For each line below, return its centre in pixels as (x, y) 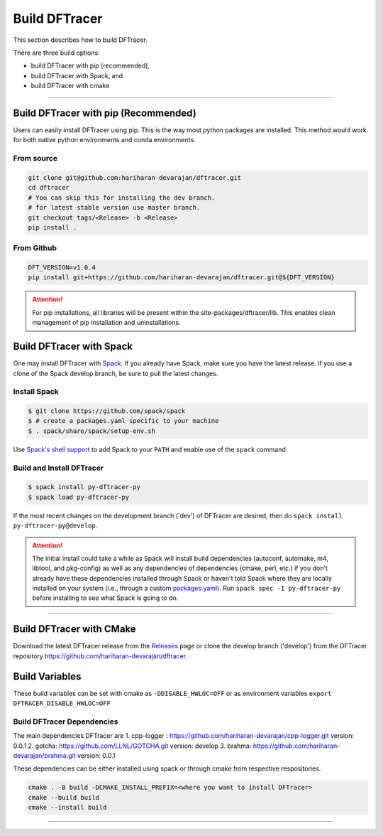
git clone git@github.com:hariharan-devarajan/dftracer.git (135, 177)
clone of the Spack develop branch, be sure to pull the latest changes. (116, 373)
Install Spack (36, 392)
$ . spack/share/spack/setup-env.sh (92, 431)
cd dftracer (49, 188)
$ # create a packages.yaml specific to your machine (123, 421)
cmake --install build (67, 808)
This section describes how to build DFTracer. (81, 40)
